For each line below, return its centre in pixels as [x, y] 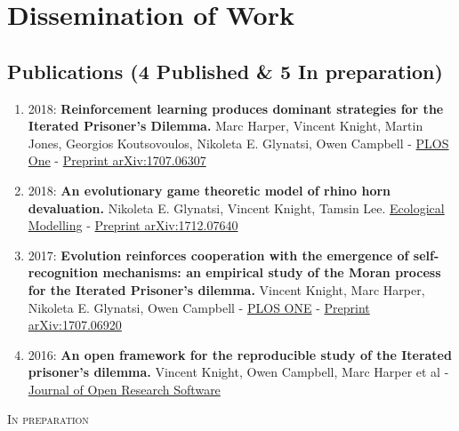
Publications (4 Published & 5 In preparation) [225, 71]
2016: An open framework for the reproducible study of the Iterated [240, 354]
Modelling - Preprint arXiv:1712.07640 [133, 225]
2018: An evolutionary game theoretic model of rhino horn [209, 190]
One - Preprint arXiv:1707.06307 [117, 160]
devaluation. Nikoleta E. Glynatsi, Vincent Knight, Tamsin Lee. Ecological [236, 208]
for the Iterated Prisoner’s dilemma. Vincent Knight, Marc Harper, [226, 289]
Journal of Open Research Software [124, 389]
